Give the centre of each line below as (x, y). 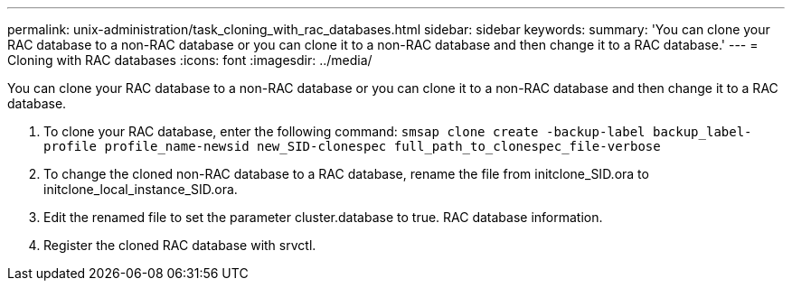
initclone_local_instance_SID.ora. (141, 189)
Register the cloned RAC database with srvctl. (180, 245)
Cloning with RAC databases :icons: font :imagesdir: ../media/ (190, 60)
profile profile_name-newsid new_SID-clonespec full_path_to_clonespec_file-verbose (352, 146)
